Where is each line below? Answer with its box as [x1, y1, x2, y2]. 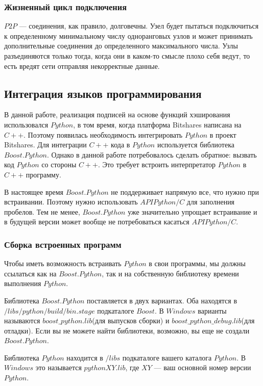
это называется [35, 362, 82, 373]
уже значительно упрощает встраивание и [128, 206, 257, 217]
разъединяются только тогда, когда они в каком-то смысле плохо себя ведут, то [4, 50, 250, 61]
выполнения [4, 278, 41, 289]
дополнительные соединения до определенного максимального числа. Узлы [4, 40, 238, 51]
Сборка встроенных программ [4, 238, 122, 250]
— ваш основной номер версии [154, 362, 251, 373]
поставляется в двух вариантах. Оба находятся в [87, 295, 237, 305]
